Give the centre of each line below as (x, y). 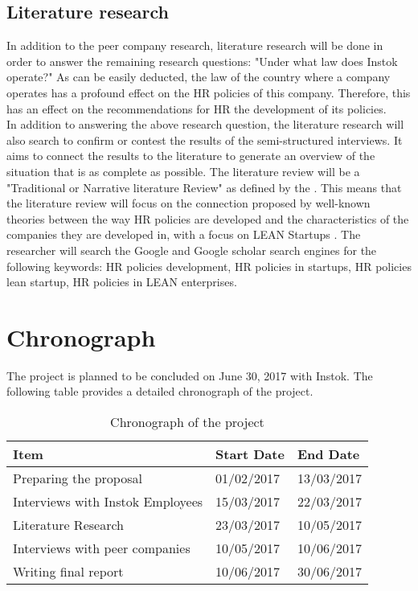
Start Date (250, 454)
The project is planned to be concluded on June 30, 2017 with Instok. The (190, 375)
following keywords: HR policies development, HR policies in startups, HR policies (209, 266)
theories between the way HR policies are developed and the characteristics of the (208, 218)
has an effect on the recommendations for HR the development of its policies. (197, 108)
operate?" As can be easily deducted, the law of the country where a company (199, 77)
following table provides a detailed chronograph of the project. (160, 391)
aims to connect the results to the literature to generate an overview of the (191, 156)
